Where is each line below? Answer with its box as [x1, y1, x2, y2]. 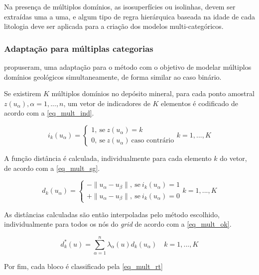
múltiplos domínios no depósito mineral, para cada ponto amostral [51, 88, 255, 99]
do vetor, [220, 152, 247, 163]
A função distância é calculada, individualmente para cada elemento [4, 152, 212, 163]
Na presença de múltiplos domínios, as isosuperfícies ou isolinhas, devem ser [4, 1, 236, 11]
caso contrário [131, 137, 174, 144]
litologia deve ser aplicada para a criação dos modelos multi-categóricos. [4, 21, 224, 31]
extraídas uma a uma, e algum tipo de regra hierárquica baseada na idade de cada [4, 11, 255, 21]
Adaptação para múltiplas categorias [4, 42, 153, 54]
